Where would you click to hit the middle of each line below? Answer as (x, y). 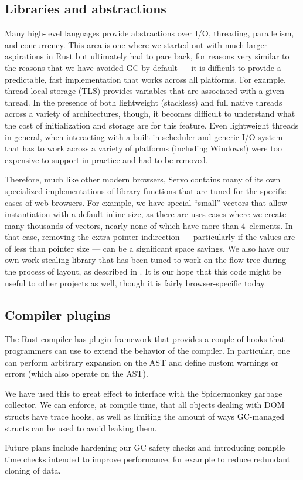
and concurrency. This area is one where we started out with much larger (136, 44)
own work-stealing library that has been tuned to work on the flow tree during (146, 260)
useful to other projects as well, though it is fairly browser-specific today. (136, 283)
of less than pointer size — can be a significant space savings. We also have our (147, 248)
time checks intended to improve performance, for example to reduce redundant (148, 459)
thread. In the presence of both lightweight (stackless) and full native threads (144, 102)
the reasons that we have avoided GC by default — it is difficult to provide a (143, 67)
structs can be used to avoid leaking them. (81, 427)
